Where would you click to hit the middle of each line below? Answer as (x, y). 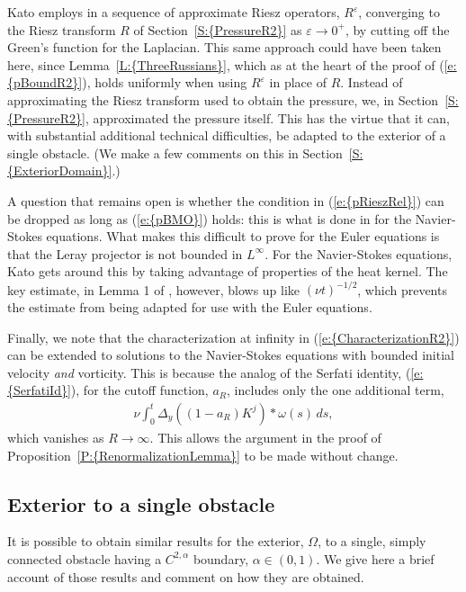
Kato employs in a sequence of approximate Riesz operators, (174, 12)
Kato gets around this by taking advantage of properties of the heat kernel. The (228, 271)
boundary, (221, 558)
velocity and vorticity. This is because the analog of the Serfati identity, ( (209, 372)
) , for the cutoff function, (139, 390)
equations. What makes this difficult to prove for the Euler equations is (243, 236)
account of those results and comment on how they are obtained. (186, 576)
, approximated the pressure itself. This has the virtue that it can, (267, 117)
